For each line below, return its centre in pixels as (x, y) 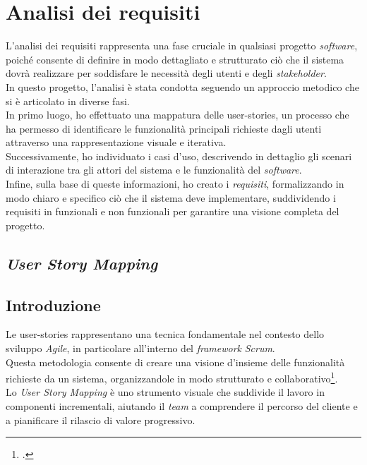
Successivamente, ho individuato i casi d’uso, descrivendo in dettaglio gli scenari (179, 156)
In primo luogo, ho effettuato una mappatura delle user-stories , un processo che (178, 115)
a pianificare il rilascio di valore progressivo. (101, 419)
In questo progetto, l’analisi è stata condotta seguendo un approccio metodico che (182, 86)
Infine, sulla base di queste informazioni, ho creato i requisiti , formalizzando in (175, 184)
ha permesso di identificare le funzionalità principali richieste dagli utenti (164, 128)
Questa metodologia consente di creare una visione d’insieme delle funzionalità (175, 362)
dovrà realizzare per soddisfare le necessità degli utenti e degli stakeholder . (166, 73)
